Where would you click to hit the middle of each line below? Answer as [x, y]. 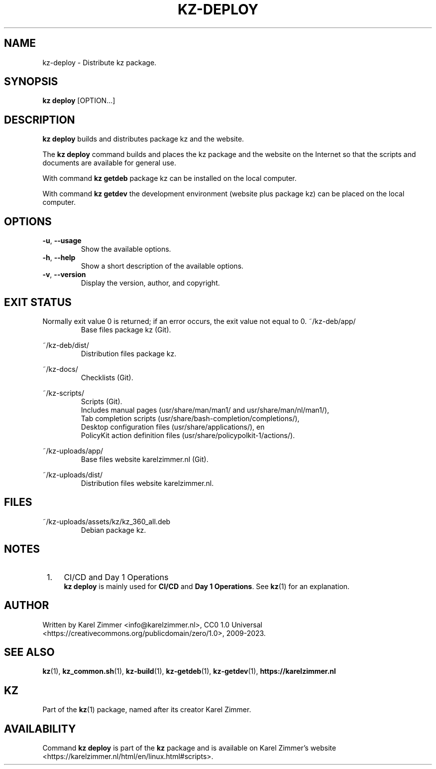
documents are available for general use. [109, 163]
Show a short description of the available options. [162, 266]
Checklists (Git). [107, 377]
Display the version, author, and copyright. [150, 283]
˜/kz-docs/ [60, 369]
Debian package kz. [113, 530]
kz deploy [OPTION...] [79, 101]
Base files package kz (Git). [126, 329]
